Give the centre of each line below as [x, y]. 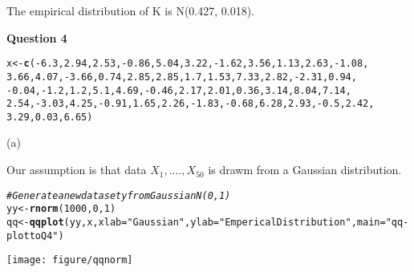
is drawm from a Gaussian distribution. [305, 170]
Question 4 [37, 37]
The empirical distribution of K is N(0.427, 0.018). [131, 10]
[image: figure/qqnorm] [70, 260]
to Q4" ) [47, 235]
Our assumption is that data [77, 170]
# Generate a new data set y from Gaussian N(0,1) [119, 195]
